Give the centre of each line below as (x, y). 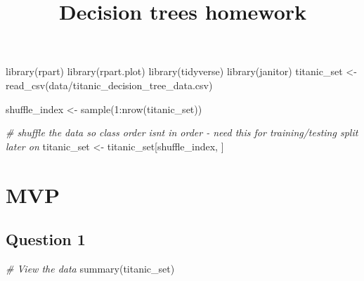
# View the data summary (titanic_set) (90, 268)
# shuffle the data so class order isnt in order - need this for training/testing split (182, 132)
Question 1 (46, 239)
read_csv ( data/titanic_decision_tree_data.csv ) (109, 85)
